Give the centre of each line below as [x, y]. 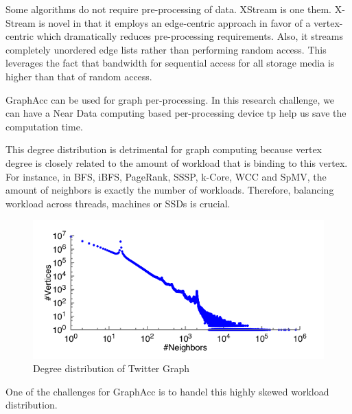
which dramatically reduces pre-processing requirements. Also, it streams [190, 36]
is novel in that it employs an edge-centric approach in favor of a [175, 22]
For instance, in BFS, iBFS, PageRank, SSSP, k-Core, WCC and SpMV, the [166, 176]
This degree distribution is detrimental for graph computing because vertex [164, 149]
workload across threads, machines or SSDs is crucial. [118, 203]
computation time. [44, 126]
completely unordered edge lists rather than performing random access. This [166, 49]
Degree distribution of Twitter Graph [112, 368]
